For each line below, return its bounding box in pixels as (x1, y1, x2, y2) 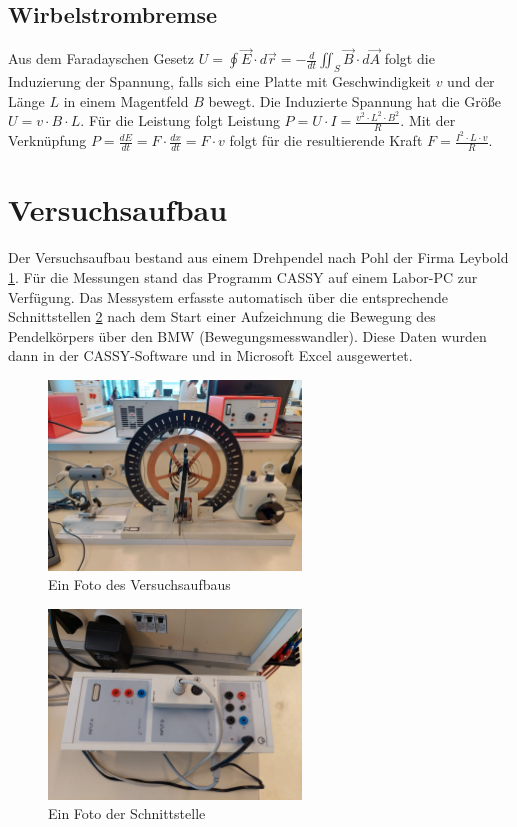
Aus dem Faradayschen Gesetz (8, 48, 195, 69)
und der (447, 71, 495, 92)
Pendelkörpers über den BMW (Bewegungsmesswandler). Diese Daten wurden (8, 325, 487, 346)
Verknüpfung (8, 130, 87, 151)
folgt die (384, 48, 435, 69)
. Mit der (400, 110, 456, 131)
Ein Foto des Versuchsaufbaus (48, 574, 231, 595)
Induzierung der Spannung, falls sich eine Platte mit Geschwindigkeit (8, 71, 431, 92)
